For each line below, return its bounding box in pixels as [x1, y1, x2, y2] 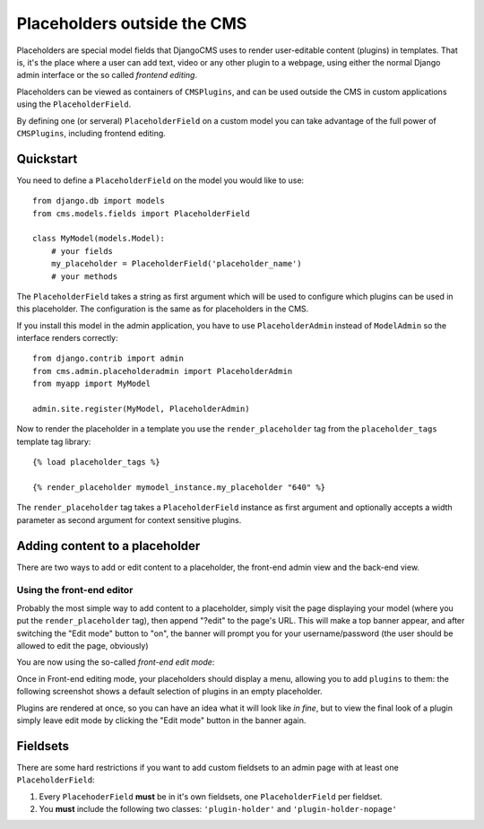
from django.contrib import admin [32, 353, 184, 363]
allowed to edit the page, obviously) [16, 641, 149, 650]
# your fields [50, 246, 114, 256]
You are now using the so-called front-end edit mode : [16, 657, 215, 668]
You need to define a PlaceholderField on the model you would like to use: [16, 175, 305, 186]
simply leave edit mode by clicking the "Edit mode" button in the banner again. [16, 714, 307, 726]
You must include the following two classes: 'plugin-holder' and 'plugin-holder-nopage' [39, 804, 398, 815]
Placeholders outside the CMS [16, 13, 247, 33]
